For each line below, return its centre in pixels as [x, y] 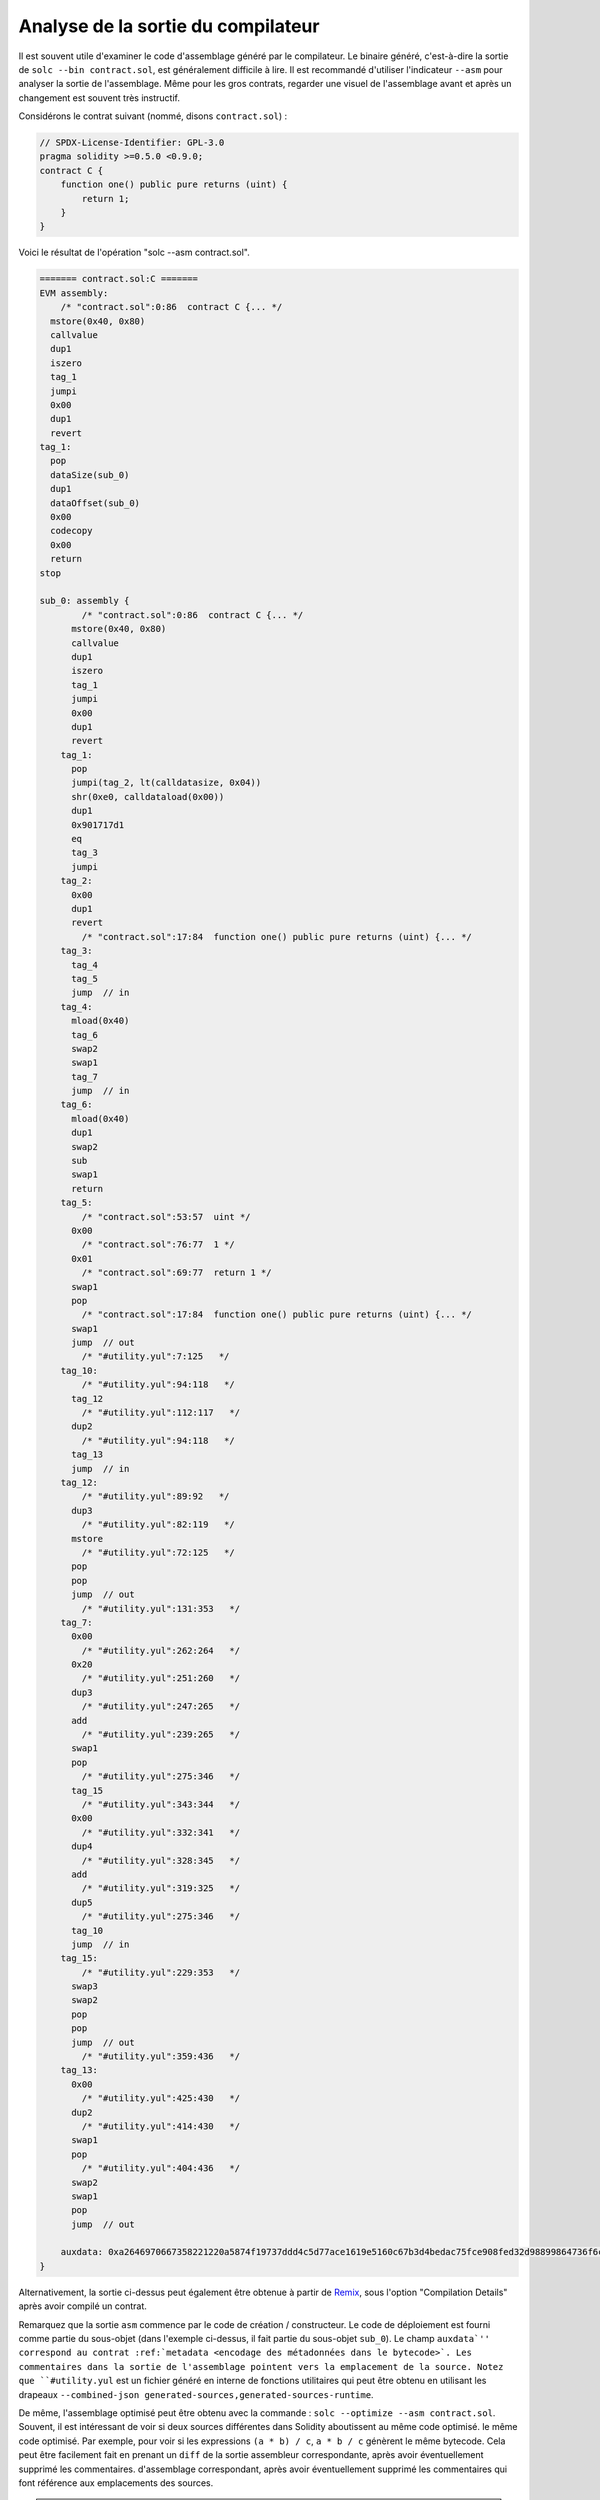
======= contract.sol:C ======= [119, 279]
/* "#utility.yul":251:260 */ [160, 1678]
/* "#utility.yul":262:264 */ [160, 1650]
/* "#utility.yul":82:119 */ [158, 1524]
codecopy [71, 531]
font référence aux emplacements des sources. [116, 2482]
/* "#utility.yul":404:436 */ [160, 2168]
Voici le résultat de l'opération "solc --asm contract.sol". [134, 252]
